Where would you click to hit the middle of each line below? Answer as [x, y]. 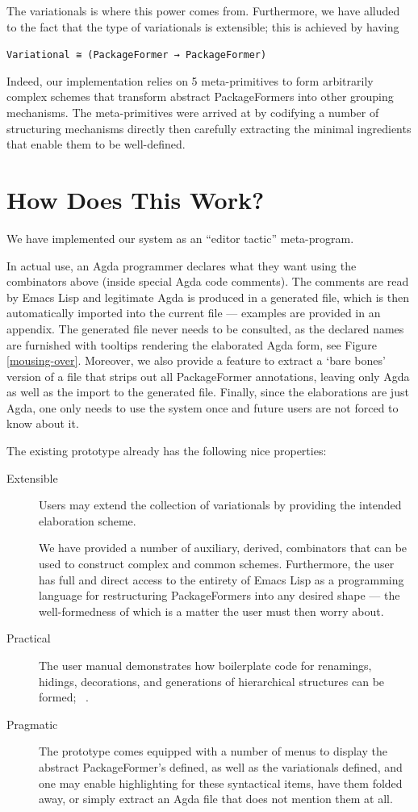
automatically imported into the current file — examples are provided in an [194, 313]
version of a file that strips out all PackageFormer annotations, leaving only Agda [208, 376]
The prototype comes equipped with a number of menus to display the [213, 751]
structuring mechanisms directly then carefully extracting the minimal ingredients [209, 128]
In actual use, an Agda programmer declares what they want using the [182, 265]
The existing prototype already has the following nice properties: [167, 451]
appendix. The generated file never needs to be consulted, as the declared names [205, 328]
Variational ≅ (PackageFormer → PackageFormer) [137, 55]
